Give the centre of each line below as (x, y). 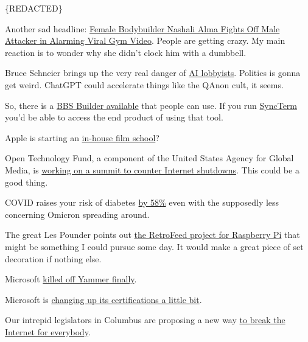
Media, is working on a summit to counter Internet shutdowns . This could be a (152, 169)
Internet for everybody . (48, 331)
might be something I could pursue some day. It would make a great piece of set (154, 246)
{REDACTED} (34, 8)
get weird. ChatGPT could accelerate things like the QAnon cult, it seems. (144, 84)
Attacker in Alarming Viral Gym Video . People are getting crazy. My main (145, 40)
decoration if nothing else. (53, 258)
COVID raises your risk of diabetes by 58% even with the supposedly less (142, 202)
